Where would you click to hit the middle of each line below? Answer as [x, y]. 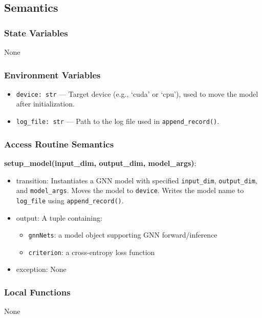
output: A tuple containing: [59, 217]
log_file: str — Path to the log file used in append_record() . [118, 121]
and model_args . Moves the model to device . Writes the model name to [130, 190]
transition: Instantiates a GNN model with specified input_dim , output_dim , [137, 180]
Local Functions [37, 292]
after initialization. [45, 104]
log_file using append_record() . [70, 200]
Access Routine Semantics [59, 144]
